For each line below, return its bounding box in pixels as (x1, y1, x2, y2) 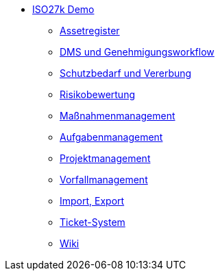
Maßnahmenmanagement (60, 110, 175, 122)
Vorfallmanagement (60, 174, 148, 185)
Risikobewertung (60, 89, 135, 100)
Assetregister (60, 25, 120, 36)
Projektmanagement (60, 152, 151, 164)
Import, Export (60, 195, 125, 207)
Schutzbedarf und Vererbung (60, 67, 192, 79)
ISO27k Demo (32, 3, 95, 15)
